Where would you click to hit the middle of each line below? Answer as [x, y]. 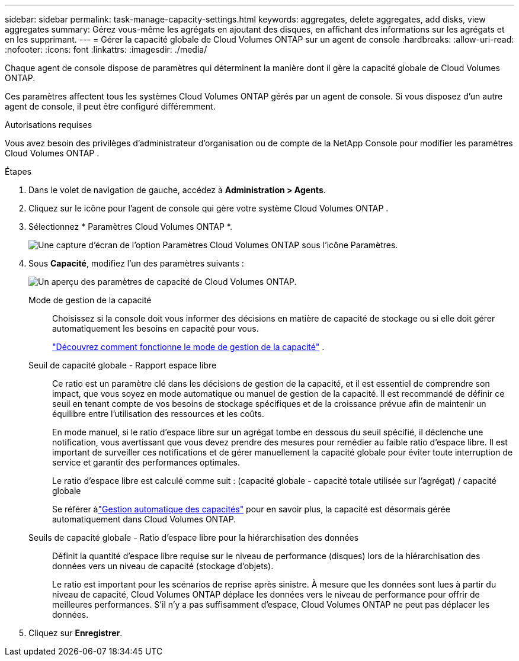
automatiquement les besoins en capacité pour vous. [156, 328]
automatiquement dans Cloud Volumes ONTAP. [144, 519]
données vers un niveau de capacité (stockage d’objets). [163, 566]
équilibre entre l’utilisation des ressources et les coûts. [158, 414]
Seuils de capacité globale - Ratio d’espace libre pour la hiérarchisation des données [194, 538]
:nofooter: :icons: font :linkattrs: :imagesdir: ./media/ [106, 49]
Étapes [18, 171]
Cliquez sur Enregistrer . [76, 633]
